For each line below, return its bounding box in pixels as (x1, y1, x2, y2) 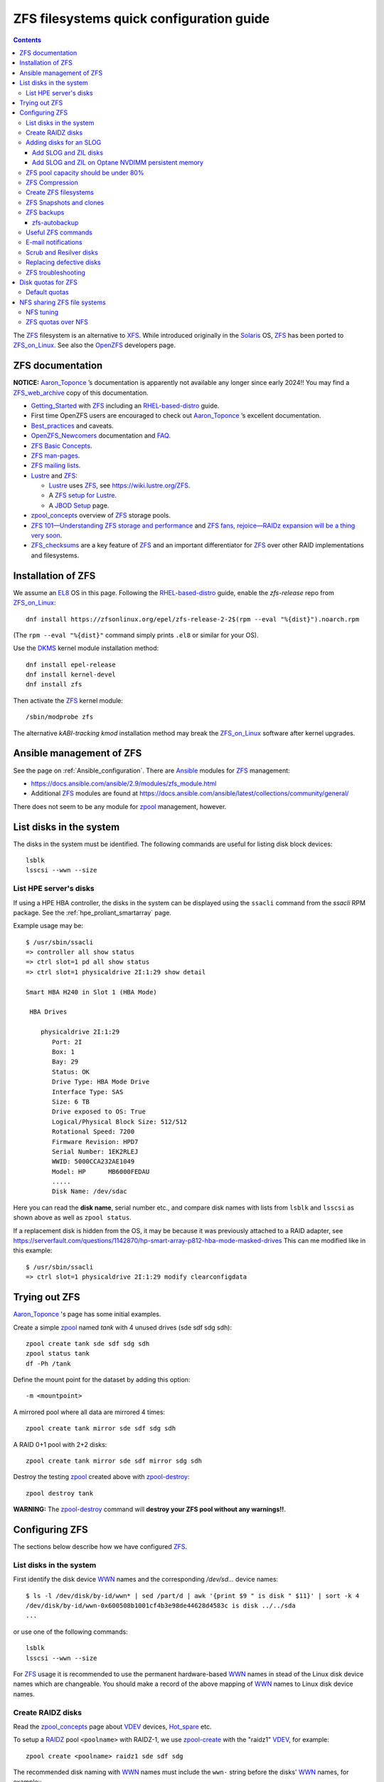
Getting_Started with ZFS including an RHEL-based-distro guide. (31, 401, 220, 410)
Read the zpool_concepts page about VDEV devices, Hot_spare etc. (13, 1722, 212, 1731)
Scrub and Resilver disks (26, 248, 99, 257)
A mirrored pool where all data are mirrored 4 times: (13, 1408, 166, 1416)
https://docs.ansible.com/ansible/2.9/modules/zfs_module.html (31, 779, 217, 788)
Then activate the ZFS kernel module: (13, 696, 124, 705)
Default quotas (26, 288, 69, 297)
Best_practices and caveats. (31, 421, 114, 430)
